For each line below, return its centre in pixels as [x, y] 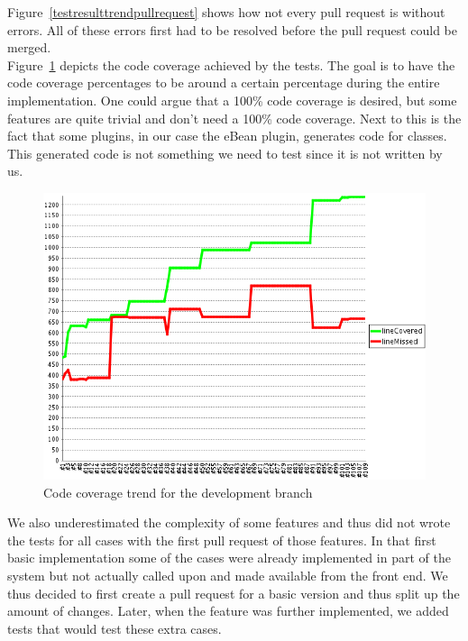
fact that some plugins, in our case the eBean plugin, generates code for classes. [227, 136]
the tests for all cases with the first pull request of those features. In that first [222, 540]
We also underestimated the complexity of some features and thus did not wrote [229, 522]
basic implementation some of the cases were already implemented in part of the [229, 558]
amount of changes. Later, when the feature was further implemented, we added [228, 611]
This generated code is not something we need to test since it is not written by [225, 153]
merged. [29, 47]
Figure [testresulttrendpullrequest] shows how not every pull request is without [226, 12]
